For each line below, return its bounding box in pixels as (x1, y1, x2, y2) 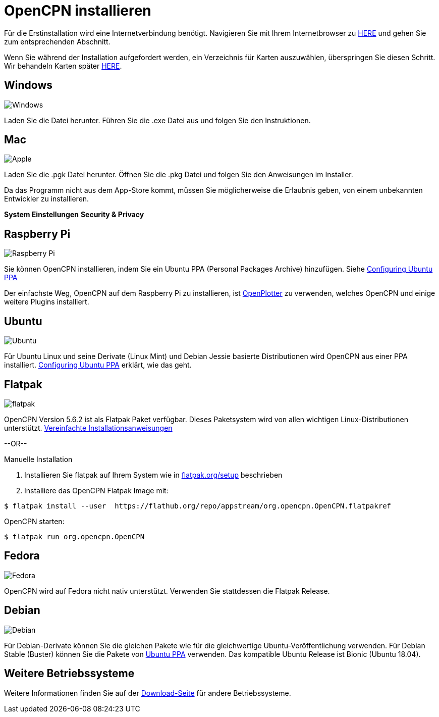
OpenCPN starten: (4, 517, 65, 526)
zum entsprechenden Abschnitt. (4, 37, 111, 46)
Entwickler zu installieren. (4, 194, 89, 203)
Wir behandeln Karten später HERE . (4, 61, 122, 70)
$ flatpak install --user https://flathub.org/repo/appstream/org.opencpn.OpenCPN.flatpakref (4, 501, 392, 510)
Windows (4, 79, 52, 92)
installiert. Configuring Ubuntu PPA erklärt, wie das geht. (4, 361, 192, 370)
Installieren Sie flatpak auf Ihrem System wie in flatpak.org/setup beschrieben (24, 470, 283, 479)
